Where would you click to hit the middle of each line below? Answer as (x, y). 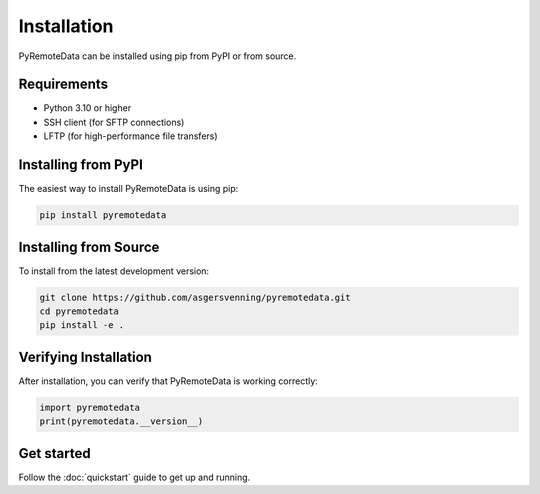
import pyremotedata (89, 407)
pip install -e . (82, 325)
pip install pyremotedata (103, 215)
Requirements (63, 84)
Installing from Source (89, 246)
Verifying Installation (85, 356)
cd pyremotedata (79, 311)
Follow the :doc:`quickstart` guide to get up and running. (134, 477)
